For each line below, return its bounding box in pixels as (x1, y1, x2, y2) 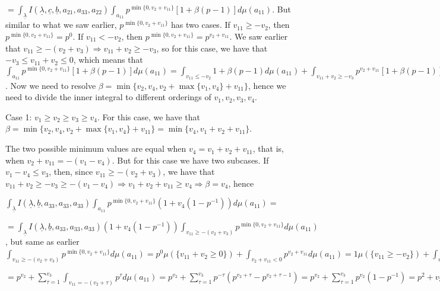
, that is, (252, 142, 284, 155)
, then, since (49, 165, 93, 178)
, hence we (248, 79, 286, 91)
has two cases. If (171, 18, 230, 31)
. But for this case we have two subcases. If (112, 154, 269, 166)
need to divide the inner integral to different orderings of (5, 91, 211, 103)
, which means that (73, 53, 143, 66)
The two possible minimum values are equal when (5, 142, 186, 155)
